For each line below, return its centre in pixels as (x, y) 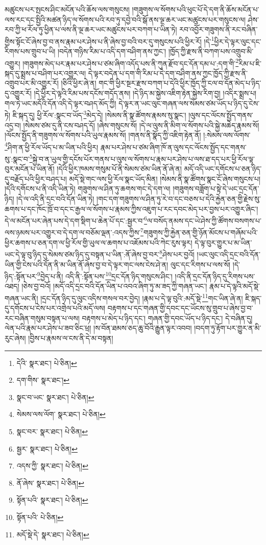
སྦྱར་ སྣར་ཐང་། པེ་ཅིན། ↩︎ (47, 448)
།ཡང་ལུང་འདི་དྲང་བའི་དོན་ (229, 254)
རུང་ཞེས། (15, 338)
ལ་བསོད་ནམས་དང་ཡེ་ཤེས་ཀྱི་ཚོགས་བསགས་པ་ (204, 220)
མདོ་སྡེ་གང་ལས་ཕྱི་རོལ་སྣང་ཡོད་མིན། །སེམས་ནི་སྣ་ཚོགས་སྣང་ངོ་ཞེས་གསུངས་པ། (165, 178)
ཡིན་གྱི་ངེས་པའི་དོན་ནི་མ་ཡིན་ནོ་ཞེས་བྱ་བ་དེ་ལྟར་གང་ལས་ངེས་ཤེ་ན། (87, 264)
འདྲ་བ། (13, 125)
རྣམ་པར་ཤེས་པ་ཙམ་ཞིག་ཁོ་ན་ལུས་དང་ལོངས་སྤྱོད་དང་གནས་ (173, 147)
